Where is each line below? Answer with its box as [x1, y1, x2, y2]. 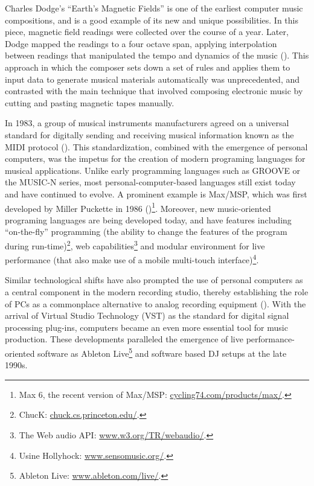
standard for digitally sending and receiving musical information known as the [5, 128, 294, 141]
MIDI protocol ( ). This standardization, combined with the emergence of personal [5, 140, 308, 153]
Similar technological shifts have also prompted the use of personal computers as [5, 273, 303, 286]
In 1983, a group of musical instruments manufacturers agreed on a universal [5, 117, 289, 129]
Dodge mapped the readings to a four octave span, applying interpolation [5, 37, 277, 50]
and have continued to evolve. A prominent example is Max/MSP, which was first [5, 187, 307, 200]
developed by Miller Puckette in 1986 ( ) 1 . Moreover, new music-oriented [5, 200, 271, 214]
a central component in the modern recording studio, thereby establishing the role [5, 286, 309, 298]
